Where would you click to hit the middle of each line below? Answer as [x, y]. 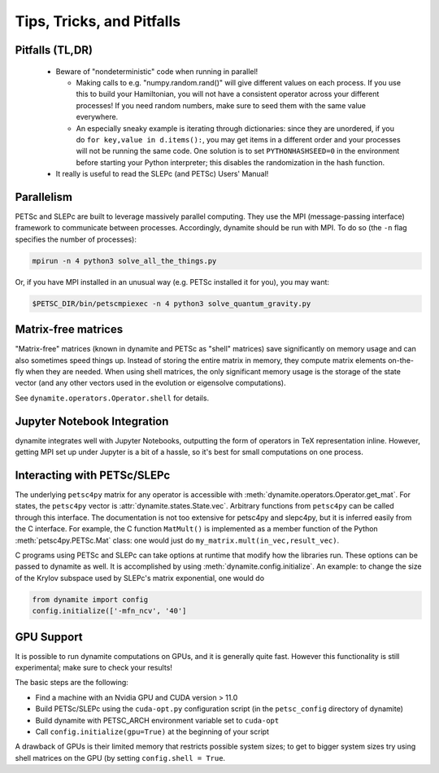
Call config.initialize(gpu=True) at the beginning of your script [152, 732]
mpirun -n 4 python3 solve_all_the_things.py [124, 261]
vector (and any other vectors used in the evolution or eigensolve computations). [150, 383]
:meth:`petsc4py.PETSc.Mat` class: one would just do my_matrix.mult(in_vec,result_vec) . [177, 540]
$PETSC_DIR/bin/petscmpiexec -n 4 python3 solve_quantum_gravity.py [172, 304]
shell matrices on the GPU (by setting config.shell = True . [120, 758]
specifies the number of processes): [76, 239]
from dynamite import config [90, 599]
